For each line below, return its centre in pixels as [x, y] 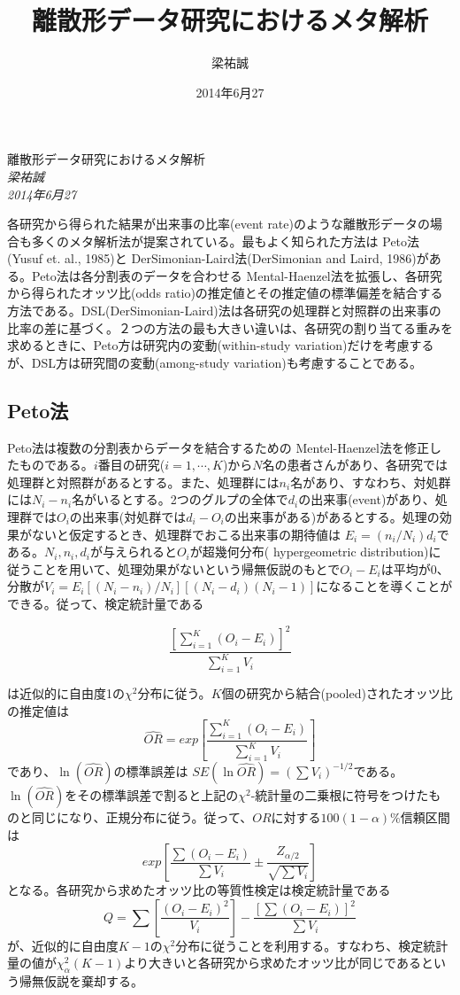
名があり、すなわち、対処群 [371, 482]
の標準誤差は [151, 770]
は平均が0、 [415, 568]
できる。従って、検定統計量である [106, 603]
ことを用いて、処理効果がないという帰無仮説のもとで [186, 568]
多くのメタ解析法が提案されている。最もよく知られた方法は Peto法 [226, 241]
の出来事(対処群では [128, 517]
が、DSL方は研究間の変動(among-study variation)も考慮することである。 [215, 362]
